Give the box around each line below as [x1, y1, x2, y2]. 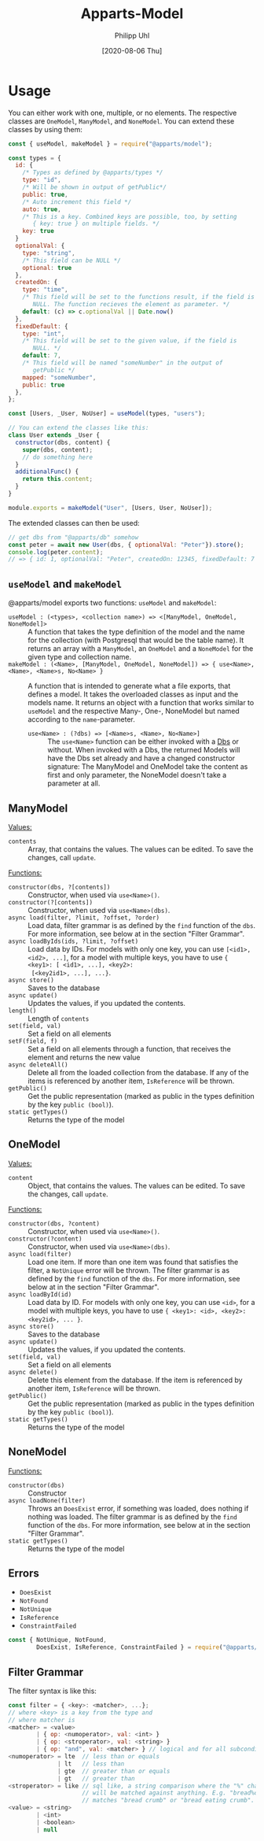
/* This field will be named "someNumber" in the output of [22, 359, 223, 367]
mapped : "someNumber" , [22, 373, 97, 382]
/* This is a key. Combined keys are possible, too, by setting [22, 213, 237, 220]
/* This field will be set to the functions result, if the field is [22, 293, 255, 301]
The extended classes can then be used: [8, 518, 140, 527]
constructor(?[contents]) [8, 898, 93, 906]
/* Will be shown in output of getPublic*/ [22, 183, 167, 191]
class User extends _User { [8, 431, 101, 439]
